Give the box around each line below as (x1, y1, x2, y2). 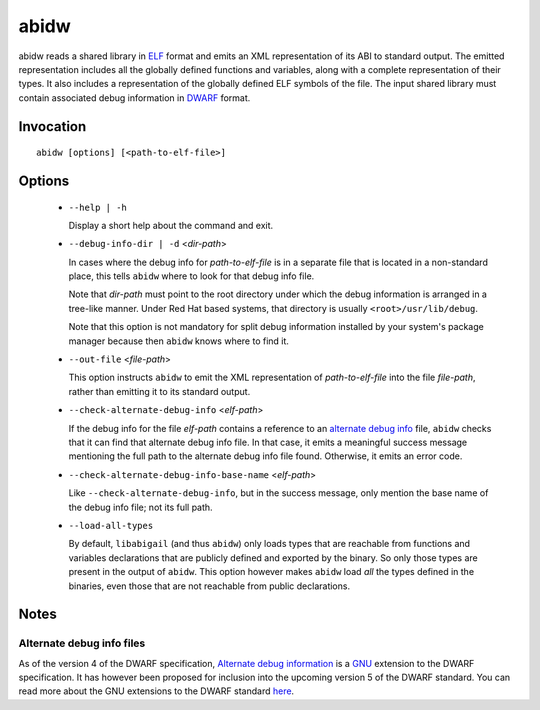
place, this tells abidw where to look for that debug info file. (68, 270, 315, 282)
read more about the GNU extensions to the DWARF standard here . (18, 685, 295, 697)
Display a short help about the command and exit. (68, 219, 274, 231)
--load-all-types (68, 520, 154, 531)
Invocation (18, 118, 87, 135)
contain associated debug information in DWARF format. (18, 91, 251, 104)
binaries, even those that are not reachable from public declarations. (68, 580, 350, 592)
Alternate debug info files (18, 636, 146, 650)
